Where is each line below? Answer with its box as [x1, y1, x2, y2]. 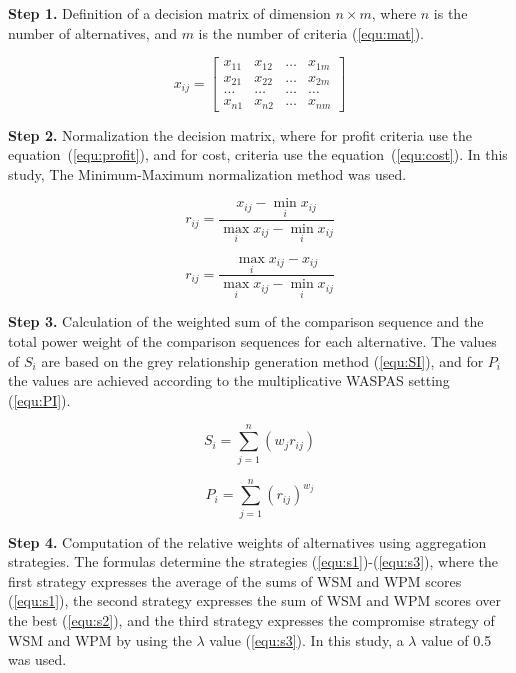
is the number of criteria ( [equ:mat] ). [198, 22, 424, 43]
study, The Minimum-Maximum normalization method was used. [8, 163, 407, 184]
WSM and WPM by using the [8, 629, 192, 650]
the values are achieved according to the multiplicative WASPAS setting [8, 370, 450, 391]
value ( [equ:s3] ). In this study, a [209, 629, 404, 650]
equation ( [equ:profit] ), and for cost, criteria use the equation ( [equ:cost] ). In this [8, 144, 508, 165]
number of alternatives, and [8, 22, 177, 43]
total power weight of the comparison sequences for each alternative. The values [8, 331, 497, 351]
